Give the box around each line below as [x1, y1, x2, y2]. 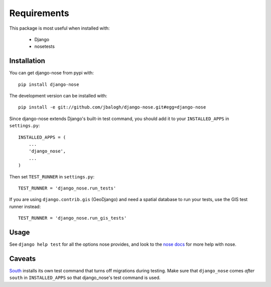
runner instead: [9, 204, 41, 210]
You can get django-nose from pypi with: [9, 70, 94, 76]
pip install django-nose [18, 81, 79, 87]
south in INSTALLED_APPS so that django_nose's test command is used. [9, 274, 161, 281]
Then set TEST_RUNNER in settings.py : [9, 173, 95, 179]
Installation [9, 57, 45, 65]
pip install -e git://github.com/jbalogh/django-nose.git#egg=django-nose [18, 105, 206, 110]
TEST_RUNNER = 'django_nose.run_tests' [18, 185, 116, 191]
